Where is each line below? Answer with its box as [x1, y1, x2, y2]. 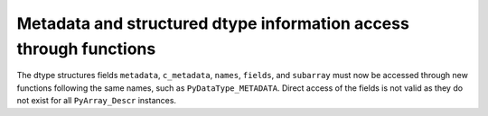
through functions [16, 39, 156, 58]
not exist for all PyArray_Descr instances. [16, 95, 176, 106]
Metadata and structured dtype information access [16, 13, 410, 33]
